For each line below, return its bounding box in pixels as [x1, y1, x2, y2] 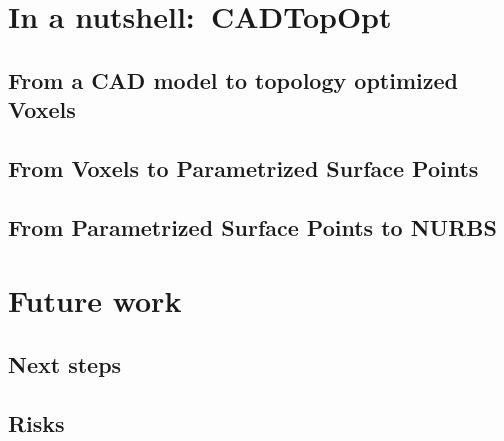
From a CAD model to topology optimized [8, 64, 458, 95]
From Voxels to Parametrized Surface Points [8, 152, 479, 183]
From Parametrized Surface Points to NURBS [8, 211, 497, 242]
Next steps [8, 348, 122, 379]
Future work [8, 280, 182, 321]
